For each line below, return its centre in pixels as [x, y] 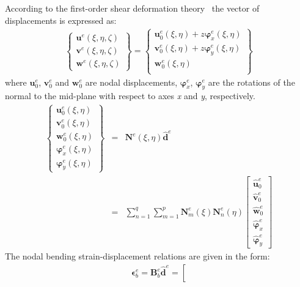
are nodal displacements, [131, 82]
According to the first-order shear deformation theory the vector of [132, 8]
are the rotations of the [251, 82]
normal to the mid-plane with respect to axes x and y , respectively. [130, 96]
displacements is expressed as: [61, 20]
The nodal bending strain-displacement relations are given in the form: [137, 256]
